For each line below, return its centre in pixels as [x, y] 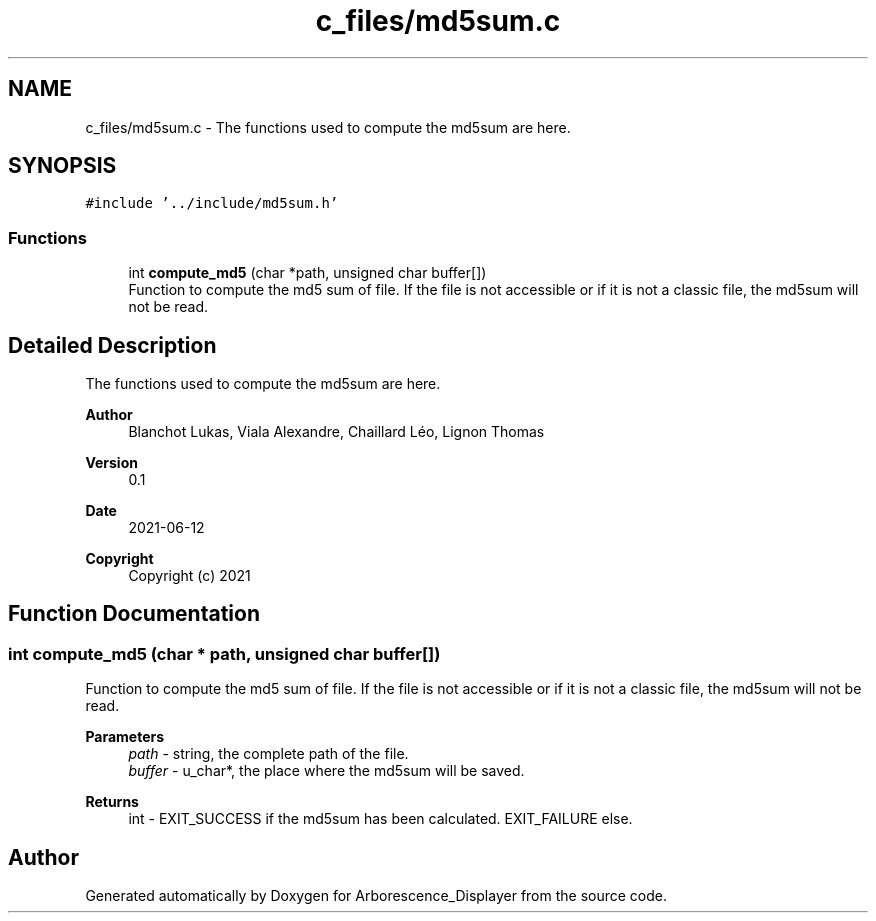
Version [111, 463]
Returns [112, 802]
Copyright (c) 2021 [189, 576]
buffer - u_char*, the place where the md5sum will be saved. [326, 771]
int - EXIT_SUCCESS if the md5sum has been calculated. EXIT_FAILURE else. [380, 819]
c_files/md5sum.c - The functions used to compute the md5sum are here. [328, 127]
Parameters [125, 737]
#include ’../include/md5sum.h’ [212, 203]
